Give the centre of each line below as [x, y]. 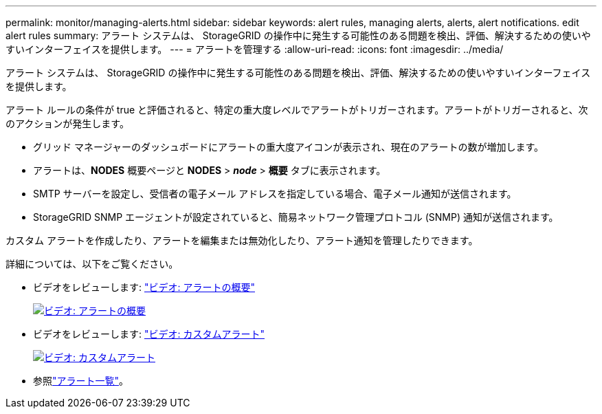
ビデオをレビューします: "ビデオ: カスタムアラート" [149, 334]
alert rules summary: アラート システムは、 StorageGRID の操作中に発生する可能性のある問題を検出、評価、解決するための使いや [298, 35]
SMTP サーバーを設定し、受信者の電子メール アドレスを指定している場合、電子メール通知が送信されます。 [275, 194]
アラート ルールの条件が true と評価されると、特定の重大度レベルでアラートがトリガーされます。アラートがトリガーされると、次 [297, 110]
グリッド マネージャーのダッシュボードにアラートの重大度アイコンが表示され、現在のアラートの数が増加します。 [288, 147]
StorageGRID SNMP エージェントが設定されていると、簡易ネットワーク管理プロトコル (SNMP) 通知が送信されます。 [296, 217]
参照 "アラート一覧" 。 [81, 381]
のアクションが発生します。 [67, 123]
